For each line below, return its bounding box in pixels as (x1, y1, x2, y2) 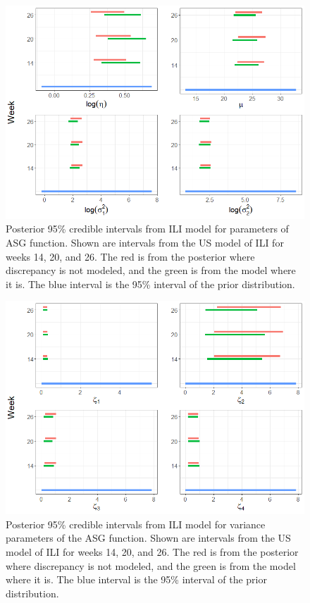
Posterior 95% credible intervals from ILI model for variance (6, 516, 266, 531)
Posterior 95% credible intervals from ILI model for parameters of (6, 221, 289, 236)
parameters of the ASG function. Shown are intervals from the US (6, 530, 291, 545)
